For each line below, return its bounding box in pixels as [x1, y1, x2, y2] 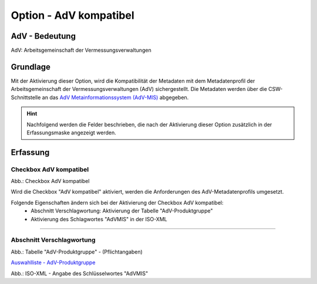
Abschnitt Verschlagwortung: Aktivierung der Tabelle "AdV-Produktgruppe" [31, 207, 213, 214]
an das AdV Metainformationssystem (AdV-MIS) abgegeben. [42, 94, 189, 101]
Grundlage [11, 62, 51, 72]
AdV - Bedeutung [11, 31, 76, 41]
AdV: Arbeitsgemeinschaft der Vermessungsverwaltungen [11, 47, 152, 54]
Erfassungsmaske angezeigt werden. [26, 129, 117, 136]
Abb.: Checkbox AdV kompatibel [11, 178, 90, 185]
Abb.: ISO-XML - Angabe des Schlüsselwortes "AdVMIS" [11, 270, 149, 277]
